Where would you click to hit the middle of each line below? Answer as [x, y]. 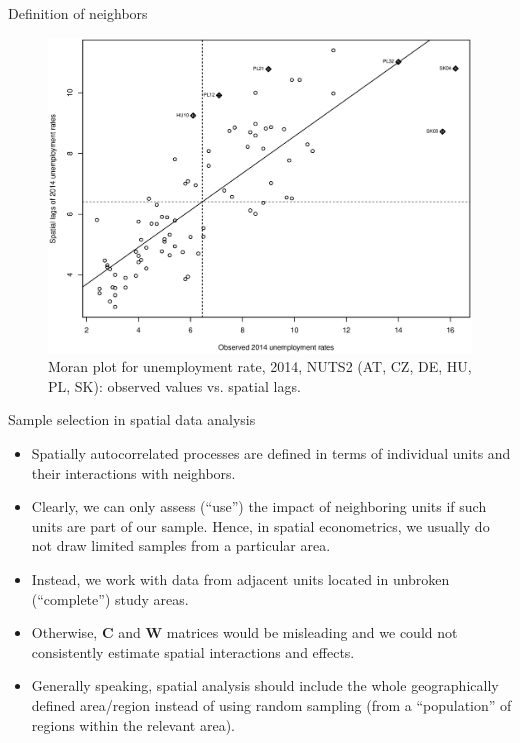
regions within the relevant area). [133, 724]
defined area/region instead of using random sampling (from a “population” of [271, 705]
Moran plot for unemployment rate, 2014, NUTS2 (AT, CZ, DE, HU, [260, 366]
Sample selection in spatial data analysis [132, 419]
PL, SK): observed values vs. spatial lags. [174, 385]
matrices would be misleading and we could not [312, 632]
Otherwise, [64, 632]
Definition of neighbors [78, 13]
